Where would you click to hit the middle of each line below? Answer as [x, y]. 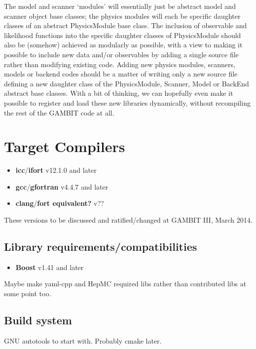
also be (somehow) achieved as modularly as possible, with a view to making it [123, 45]
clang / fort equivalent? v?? [60, 203]
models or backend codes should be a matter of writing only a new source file [121, 74]
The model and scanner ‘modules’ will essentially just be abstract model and [120, 6]
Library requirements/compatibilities [101, 247]
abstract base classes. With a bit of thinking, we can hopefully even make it [119, 93]
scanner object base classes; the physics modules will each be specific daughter [122, 16]
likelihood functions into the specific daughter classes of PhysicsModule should [123, 35]
